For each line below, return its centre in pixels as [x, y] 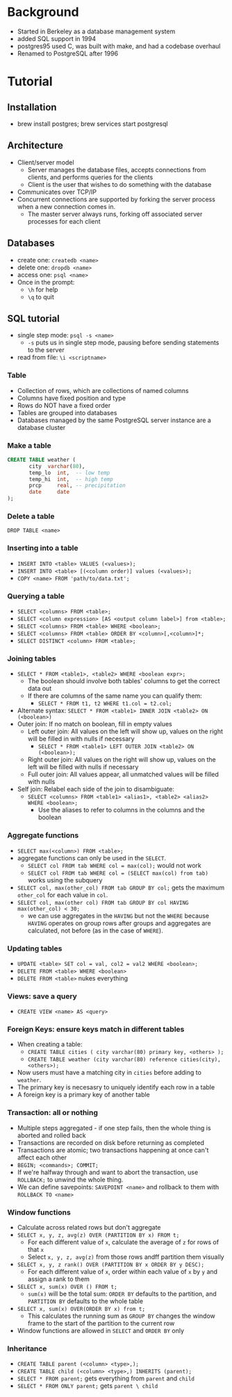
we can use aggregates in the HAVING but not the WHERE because [118, 915]
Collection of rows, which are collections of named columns [103, 390]
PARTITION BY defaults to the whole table [85, 1301]
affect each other [42, 1157]
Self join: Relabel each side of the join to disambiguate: [96, 789]
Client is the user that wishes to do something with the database [119, 184]
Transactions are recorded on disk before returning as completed [111, 1142]
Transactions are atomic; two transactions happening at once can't [113, 1150]
